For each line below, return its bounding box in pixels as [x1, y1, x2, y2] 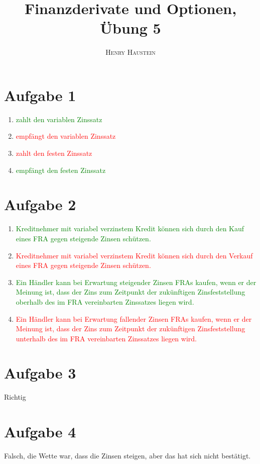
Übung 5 [100, 18, 161, 38]
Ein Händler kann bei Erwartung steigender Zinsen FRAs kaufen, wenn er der [16, 276, 256, 287]
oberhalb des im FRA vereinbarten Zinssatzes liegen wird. [16, 296, 194, 307]
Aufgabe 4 [4, 421, 76, 442]
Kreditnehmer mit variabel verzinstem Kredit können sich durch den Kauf [16, 223, 244, 234]
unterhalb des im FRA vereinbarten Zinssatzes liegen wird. [16, 333, 197, 343]
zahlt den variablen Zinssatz [16, 114, 102, 124]
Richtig [4, 392, 26, 402]
